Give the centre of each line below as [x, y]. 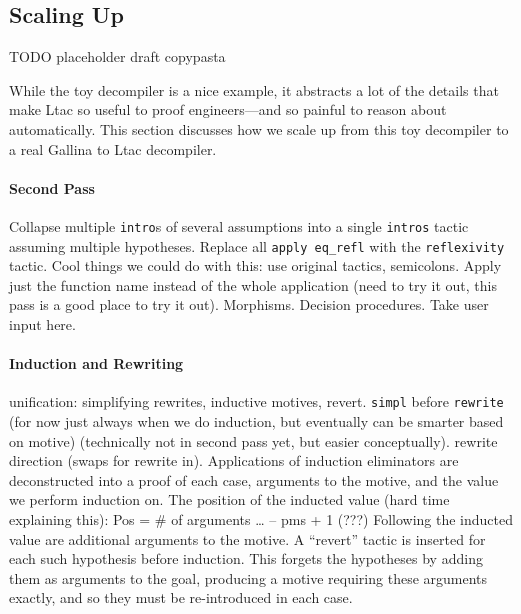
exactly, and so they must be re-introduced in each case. [181, 597]
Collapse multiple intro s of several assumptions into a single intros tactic [239, 225]
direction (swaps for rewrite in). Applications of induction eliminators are [234, 460]
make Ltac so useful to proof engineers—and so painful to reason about [228, 109]
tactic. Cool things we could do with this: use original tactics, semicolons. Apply [255, 265]
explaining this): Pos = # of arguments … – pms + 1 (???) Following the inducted [261, 519]
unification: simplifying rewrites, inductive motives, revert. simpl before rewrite [256, 401]
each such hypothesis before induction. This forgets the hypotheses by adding [246, 558]
